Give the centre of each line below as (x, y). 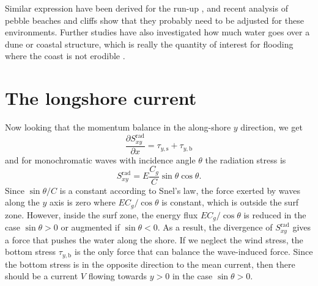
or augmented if (90, 227)
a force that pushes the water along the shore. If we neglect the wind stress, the (154, 239)
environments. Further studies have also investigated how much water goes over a (157, 32)
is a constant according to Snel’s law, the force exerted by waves (180, 190)
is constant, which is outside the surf (230, 202)
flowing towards (118, 276)
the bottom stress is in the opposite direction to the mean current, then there (150, 264)
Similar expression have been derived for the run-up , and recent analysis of (146, 8)
